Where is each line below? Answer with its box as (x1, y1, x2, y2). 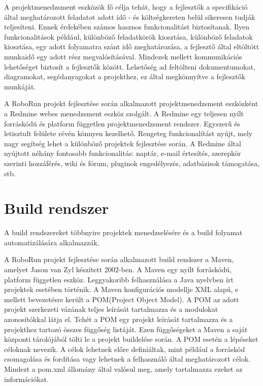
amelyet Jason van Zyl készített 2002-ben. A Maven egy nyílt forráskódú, (4, 264, 232, 274)
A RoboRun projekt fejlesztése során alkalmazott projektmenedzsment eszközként (4, 98, 258, 109)
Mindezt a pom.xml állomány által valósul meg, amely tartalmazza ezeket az (4, 363, 243, 374)
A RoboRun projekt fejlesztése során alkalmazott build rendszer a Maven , (4, 254, 234, 265)
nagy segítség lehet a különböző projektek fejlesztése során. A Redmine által (4, 138, 241, 148)
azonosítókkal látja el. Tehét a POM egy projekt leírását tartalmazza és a (4, 313, 233, 324)
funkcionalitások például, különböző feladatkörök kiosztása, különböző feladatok (4, 31, 253, 42)
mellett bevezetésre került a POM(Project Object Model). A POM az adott (4, 294, 239, 304)
